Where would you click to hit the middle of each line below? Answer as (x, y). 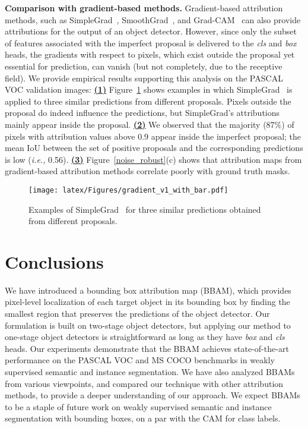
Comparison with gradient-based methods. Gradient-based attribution (144, 8)
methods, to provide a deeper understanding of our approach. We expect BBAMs (153, 395)
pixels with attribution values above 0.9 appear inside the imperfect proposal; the (153, 136)
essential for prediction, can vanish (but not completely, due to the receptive (144, 66)
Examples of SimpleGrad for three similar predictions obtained (145, 209)
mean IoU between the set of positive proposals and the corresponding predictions (154, 148)
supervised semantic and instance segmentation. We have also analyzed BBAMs (150, 372)
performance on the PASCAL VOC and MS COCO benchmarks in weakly (140, 360)
